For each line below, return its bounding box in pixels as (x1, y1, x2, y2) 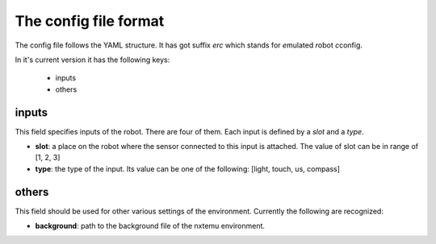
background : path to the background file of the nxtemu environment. (35, 221, 266, 231)
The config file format (15, 12, 165, 30)
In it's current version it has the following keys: (15, 55, 170, 64)
